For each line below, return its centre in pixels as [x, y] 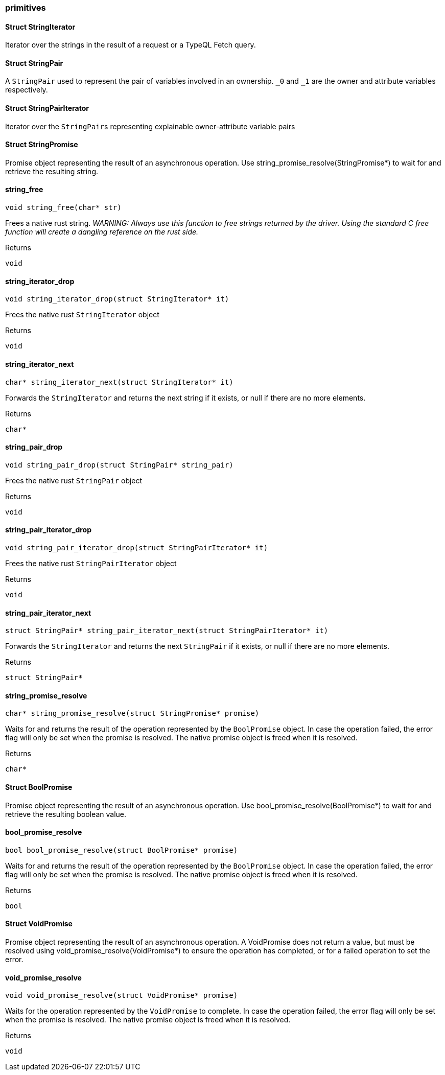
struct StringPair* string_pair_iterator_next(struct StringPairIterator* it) [167, 631]
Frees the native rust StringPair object [74, 480]
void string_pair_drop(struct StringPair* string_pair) [119, 465]
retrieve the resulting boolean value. [66, 814]
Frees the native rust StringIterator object [82, 315]
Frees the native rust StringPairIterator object [91, 563]
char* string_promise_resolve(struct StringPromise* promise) [132, 714]
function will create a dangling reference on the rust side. [102, 232]
